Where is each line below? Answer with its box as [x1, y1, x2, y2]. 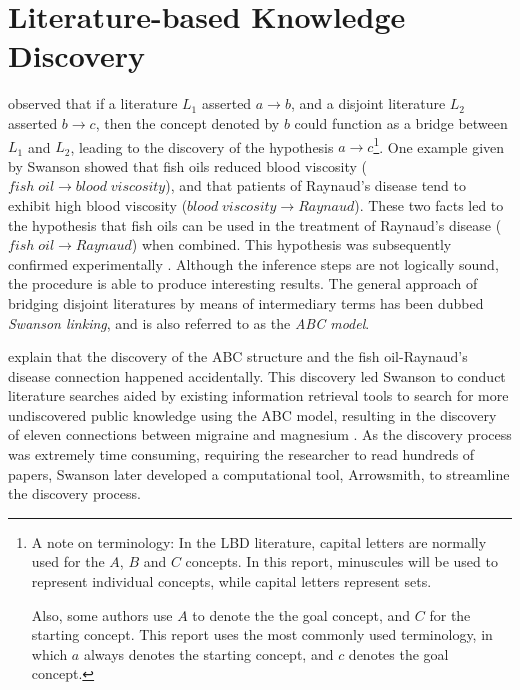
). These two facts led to [354, 194, 504, 215]
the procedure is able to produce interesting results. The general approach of [8, 273, 478, 294]
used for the [31, 551, 105, 572]
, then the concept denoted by [95, 112, 280, 133]
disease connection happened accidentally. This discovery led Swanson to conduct [8, 365, 506, 386]
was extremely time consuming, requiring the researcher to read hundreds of [8, 444, 475, 465]
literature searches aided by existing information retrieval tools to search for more [8, 385, 509, 406]
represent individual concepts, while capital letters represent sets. [31, 571, 432, 592]
